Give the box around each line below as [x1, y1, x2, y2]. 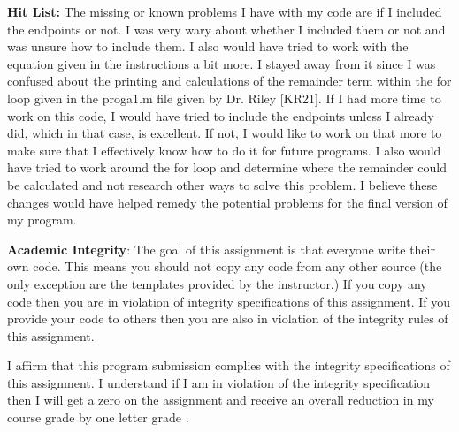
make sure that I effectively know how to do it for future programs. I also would [7, 140, 441, 159]
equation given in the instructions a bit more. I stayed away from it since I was [7, 54, 436, 72]
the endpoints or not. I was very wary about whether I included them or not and [7, 19, 446, 38]
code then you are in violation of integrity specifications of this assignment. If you [7, 292, 450, 310]
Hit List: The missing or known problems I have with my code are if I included [7, 3, 442, 20]
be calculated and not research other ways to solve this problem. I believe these [7, 175, 438, 193]
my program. [7, 210, 77, 229]
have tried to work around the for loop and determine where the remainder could [7, 158, 447, 177]
